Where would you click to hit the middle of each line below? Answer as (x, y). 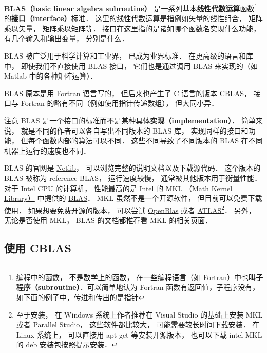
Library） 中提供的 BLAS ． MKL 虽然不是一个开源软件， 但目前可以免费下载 (133, 198)
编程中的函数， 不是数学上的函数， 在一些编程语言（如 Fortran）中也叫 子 (139, 277)
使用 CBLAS (38, 247)
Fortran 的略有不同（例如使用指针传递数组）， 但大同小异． (120, 103)
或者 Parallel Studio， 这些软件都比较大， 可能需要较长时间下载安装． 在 (138, 324)
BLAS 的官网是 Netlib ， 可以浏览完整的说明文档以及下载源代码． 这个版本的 (132, 168)
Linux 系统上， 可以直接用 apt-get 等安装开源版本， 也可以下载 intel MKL (139, 334)
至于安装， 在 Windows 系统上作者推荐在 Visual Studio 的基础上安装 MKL (139, 314)
